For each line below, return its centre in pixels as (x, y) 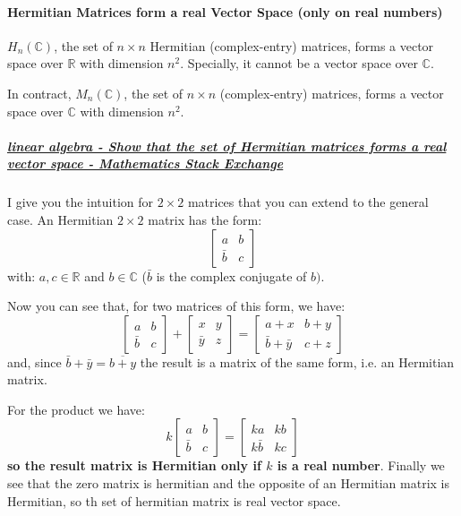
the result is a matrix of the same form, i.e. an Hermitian (297, 361)
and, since (34, 361)
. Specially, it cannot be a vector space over (299, 63)
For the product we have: (76, 409)
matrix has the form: (205, 219)
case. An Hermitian (60, 219)
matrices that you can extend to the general (308, 202)
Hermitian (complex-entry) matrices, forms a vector (292, 45)
